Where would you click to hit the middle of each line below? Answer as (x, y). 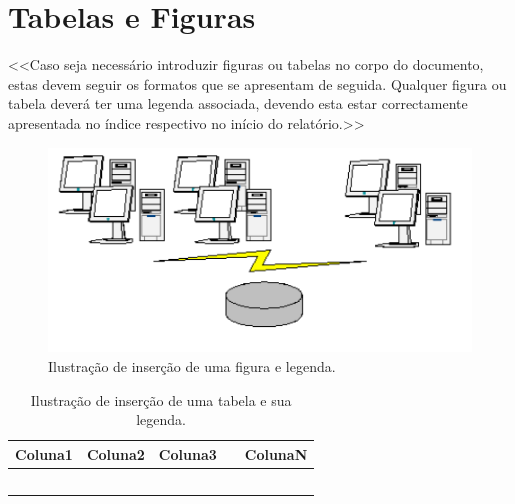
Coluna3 (187, 453)
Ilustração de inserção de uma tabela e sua (161, 399)
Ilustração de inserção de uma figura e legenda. (192, 365)
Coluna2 (115, 453)
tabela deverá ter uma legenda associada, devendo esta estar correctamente (238, 103)
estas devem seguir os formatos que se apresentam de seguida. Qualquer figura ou (257, 83)
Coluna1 (44, 453)
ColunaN (276, 453)
